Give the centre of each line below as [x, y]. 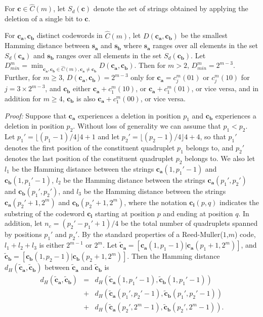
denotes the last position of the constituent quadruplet [89, 158]
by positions [23, 234]
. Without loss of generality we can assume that [147, 126]
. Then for [150, 65]
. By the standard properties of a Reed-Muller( [150, 234]
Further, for [23, 77]
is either [52, 245]
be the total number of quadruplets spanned [189, 223]
